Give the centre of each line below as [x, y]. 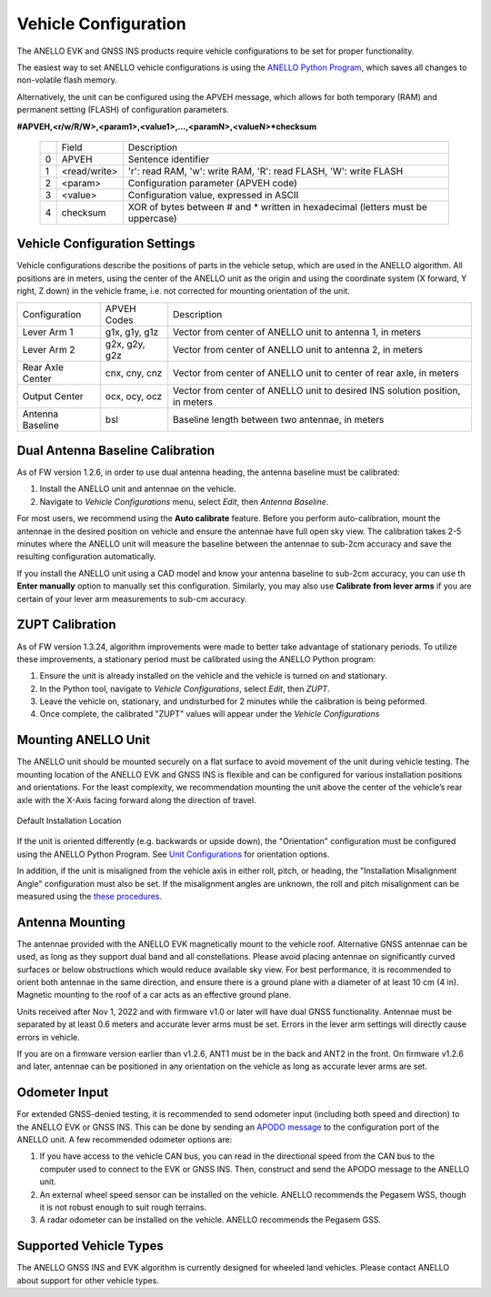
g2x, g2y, [125, 344]
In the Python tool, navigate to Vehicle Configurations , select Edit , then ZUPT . [185, 689]
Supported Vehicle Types [90, 1246]
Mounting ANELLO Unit [83, 740]
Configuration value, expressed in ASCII [213, 195]
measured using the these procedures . [90, 896]
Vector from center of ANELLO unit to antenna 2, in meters [298, 349]
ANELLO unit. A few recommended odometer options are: [125, 1140]
